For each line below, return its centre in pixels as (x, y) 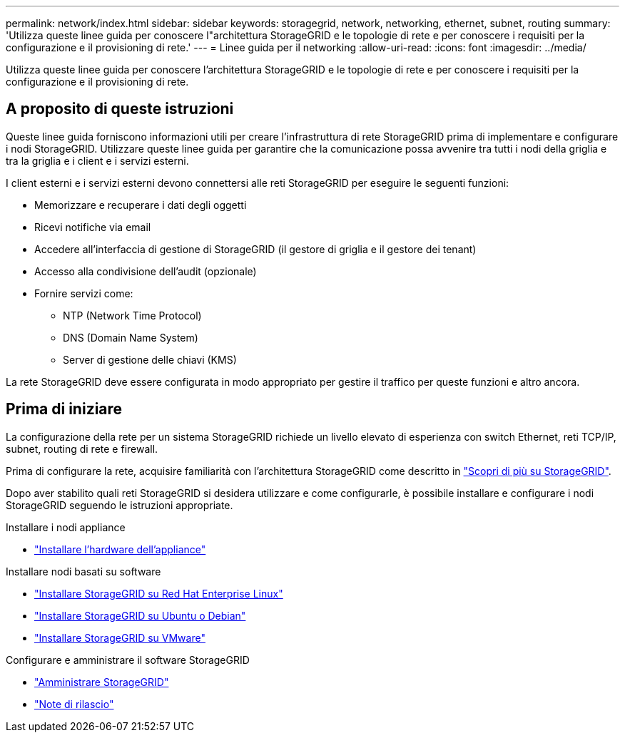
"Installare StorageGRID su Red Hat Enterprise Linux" (159, 593)
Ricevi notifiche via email (93, 227)
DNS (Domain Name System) (131, 337)
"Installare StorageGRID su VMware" (120, 637)
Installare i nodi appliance (66, 527)
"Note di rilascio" (74, 704)
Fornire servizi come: (84, 293)
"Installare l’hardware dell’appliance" (120, 549)
